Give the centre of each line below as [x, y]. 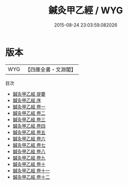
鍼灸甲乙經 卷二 [29, 113]
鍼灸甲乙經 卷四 [29, 126]
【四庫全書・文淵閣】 [51, 70]
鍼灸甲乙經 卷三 [29, 119]
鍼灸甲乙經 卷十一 [31, 170]
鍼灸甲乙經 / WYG [86, 10]
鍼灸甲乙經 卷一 [29, 107]
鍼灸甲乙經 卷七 [29, 145]
